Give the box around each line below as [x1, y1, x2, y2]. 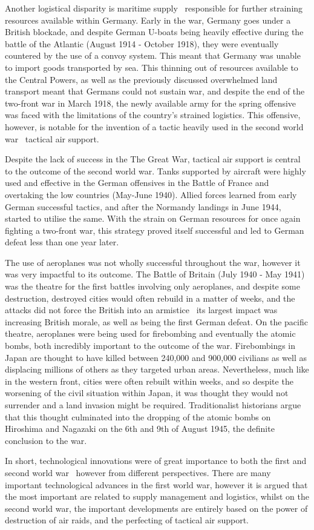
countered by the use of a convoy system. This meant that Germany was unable [5, 49, 301, 62]
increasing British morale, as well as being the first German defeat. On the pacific [5, 315, 308, 328]
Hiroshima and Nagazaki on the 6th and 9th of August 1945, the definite [5, 422, 275, 435]
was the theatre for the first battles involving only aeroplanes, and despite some [5, 280, 300, 293]
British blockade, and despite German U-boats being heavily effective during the [5, 25, 304, 38]
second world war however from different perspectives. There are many [5, 466, 271, 479]
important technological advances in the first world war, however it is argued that [5, 478, 308, 491]
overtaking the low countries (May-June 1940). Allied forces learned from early [5, 188, 297, 200]
